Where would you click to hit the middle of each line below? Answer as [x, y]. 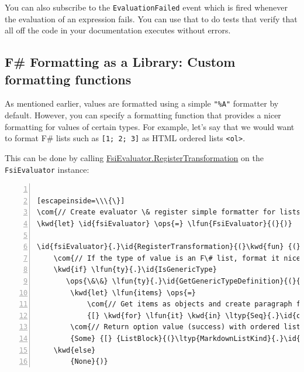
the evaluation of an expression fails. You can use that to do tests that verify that [151, 18]
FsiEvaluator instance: [47, 169]
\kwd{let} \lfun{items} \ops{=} [133, 293]
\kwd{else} [75, 350]
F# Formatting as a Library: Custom [120, 62]
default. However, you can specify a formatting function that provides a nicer [143, 115]
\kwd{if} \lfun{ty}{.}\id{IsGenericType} [135, 270]
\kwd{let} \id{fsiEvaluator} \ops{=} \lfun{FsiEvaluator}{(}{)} [165, 223]
